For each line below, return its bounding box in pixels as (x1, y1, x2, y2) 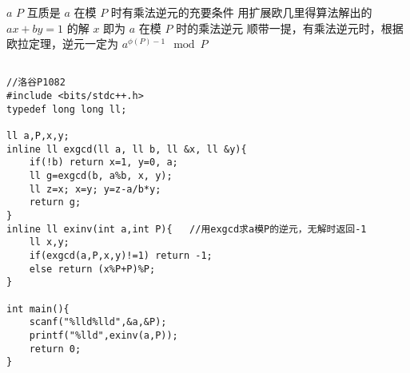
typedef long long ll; (6, 103, 127, 115)
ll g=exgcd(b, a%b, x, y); (29, 170, 173, 182)
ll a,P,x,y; (6, 130, 70, 142)
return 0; (29, 343, 82, 355)
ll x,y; (29, 236, 70, 248)
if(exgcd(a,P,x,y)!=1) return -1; (29, 249, 213, 261)
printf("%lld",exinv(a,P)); (29, 329, 178, 341)
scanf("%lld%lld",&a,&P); (29, 316, 167, 328)
